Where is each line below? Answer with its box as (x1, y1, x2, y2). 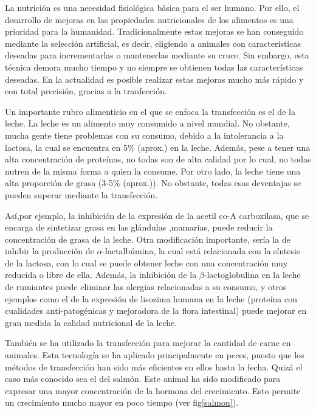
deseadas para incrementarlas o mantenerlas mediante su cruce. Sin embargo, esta (5, 49, 309, 61)
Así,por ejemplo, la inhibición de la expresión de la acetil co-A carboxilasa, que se (5, 209, 309, 221)
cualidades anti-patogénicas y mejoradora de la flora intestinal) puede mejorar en (5, 304, 307, 317)
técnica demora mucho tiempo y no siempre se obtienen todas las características (5, 60, 303, 73)
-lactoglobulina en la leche (204, 268, 301, 281)
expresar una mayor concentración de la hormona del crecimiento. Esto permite (5, 384, 301, 397)
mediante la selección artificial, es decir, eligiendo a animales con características (5, 36, 301, 49)
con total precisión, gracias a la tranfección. (5, 85, 167, 97)
